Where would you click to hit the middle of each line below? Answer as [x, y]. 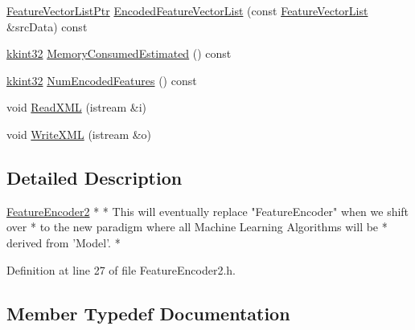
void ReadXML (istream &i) [76, 107]
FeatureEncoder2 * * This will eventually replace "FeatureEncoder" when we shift [208, 211]
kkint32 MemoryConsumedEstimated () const [119, 53]
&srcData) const [47, 26]
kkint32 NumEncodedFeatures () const [102, 80]
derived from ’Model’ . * [64, 242]
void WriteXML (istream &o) [79, 134]
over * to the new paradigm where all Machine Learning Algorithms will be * [197, 227]
